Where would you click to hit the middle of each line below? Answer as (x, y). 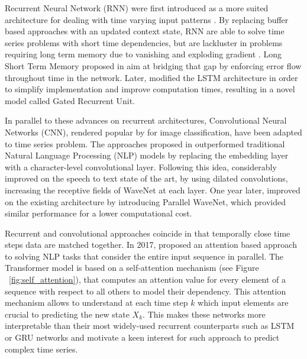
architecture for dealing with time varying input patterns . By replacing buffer (147, 19)
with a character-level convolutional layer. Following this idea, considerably (141, 166)
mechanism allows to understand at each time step (96, 303)
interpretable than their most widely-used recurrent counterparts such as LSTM (150, 326)
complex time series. (41, 349)
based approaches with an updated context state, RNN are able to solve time (145, 31)
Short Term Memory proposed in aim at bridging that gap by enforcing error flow (153, 65)
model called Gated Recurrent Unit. (70, 100)
